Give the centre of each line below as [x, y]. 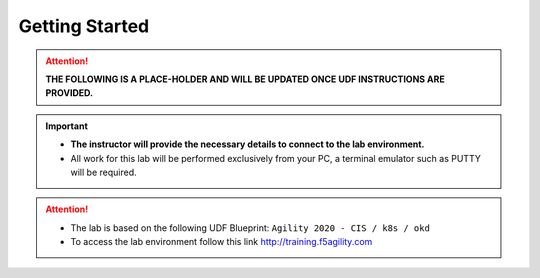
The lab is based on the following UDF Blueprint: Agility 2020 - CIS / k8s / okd [250, 227]
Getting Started [84, 26]
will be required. [103, 172]
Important [67, 126]
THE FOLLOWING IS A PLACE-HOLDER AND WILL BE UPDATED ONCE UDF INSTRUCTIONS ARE [245, 79]
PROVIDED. [69, 93]
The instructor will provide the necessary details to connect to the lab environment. [247, 144]
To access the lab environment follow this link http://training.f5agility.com [221, 242]
